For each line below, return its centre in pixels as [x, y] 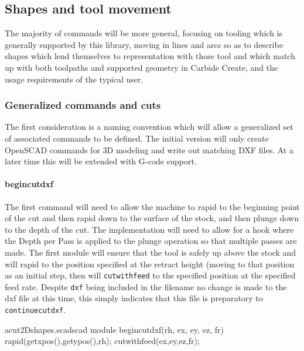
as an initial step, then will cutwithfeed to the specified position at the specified [150, 275]
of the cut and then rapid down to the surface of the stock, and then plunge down [152, 218]
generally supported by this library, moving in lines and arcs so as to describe [144, 44]
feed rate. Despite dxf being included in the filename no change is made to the [146, 286]
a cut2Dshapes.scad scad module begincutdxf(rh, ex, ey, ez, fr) [114, 329]
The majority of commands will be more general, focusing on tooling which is [144, 33]
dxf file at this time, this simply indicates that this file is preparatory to [134, 298]
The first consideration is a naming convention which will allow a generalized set [149, 127]
